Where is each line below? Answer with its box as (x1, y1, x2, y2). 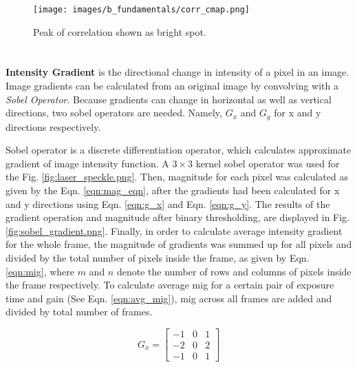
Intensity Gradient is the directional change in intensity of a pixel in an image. (6, 65, 349, 79)
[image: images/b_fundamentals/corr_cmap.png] (33, 5, 250, 14)
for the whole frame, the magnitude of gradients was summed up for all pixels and (6, 237, 352, 251)
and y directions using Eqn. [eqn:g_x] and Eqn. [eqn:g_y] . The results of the (6, 196, 330, 211)
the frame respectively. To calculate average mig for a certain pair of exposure (6, 277, 334, 292)
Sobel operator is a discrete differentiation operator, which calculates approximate (6, 143, 351, 157)
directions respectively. (6, 119, 101, 134)
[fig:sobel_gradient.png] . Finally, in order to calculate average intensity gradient (6, 223, 343, 238)
